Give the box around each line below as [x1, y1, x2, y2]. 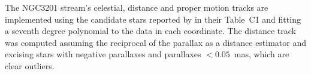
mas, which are [234, 48, 289, 60]
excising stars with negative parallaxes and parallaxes [5, 48, 201, 60]
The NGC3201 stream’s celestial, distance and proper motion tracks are [5, 1, 268, 13]
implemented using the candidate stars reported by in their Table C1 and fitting [5, 13, 301, 25]
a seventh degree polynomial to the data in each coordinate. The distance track [5, 24, 296, 37]
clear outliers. [5, 59, 55, 72]
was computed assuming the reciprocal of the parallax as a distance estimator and [5, 36, 307, 48]
